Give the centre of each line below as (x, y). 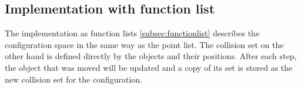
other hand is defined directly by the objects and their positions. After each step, (151, 56)
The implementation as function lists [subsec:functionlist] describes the (132, 33)
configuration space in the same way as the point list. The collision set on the (144, 44)
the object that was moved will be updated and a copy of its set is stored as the (149, 67)
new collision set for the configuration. (73, 79)
